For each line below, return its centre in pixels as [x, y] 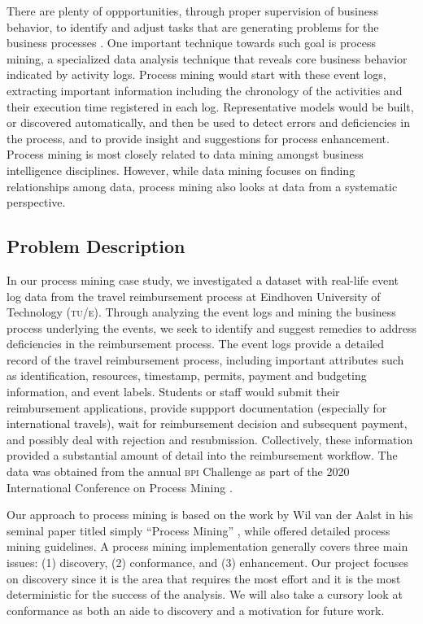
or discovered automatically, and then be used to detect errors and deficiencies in [208, 122]
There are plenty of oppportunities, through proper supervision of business [192, 11]
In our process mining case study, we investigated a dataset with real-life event [203, 279]
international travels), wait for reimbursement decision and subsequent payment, [207, 423]
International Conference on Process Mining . [120, 487]
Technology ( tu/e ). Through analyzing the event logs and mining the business [201, 312]
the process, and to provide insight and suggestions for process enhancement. [198, 138]
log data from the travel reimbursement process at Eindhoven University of [194, 296]
